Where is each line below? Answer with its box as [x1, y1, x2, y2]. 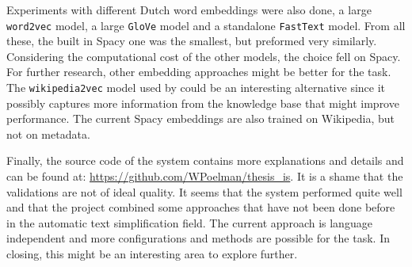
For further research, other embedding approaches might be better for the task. [6, 63, 391, 80]
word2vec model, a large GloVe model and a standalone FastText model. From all [6, 17, 406, 33]
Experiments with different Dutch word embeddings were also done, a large [6, 2, 372, 17]
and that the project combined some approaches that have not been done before [6, 199, 395, 216]
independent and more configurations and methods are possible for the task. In [6, 230, 390, 246]
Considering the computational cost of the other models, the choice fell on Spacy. [6, 48, 401, 64]
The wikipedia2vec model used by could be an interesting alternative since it [6, 79, 385, 96]
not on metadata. [6, 125, 90, 142]
